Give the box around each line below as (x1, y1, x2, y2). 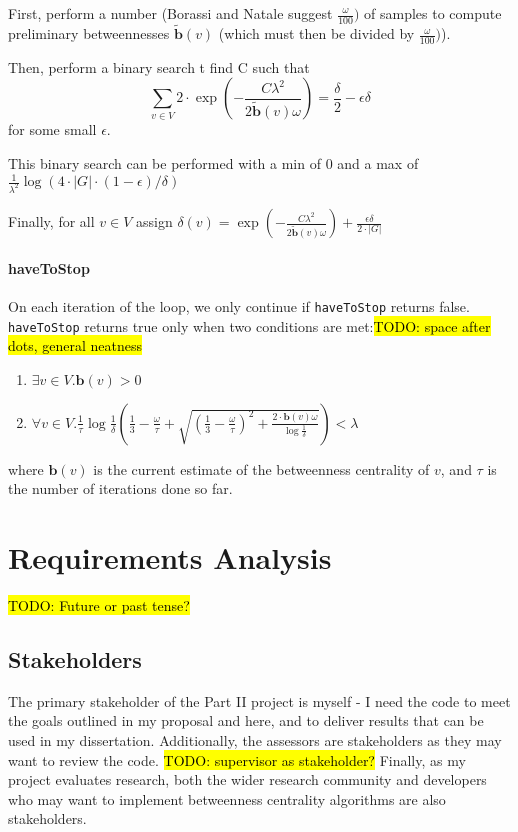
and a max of (337, 153, 419, 174)
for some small (8, 119, 97, 140)
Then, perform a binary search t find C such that (8, 56, 310, 77)
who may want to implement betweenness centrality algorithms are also (8, 788, 446, 809)
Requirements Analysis (8, 537, 332, 578)
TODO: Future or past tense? (8, 595, 190, 616)
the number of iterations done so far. (8, 478, 233, 499)
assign (135, 211, 173, 232)
